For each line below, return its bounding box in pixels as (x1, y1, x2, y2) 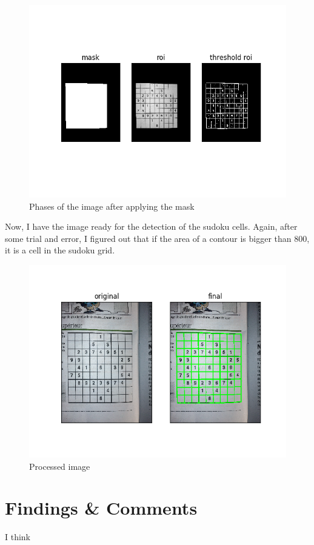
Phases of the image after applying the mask (29, 199, 195, 212)
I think (5, 530, 31, 543)
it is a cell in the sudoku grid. (5, 244, 115, 256)
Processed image (29, 460, 90, 472)
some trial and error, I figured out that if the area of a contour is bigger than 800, (5, 232, 310, 244)
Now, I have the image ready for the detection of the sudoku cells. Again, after (5, 220, 298, 233)
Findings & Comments (5, 495, 198, 520)
